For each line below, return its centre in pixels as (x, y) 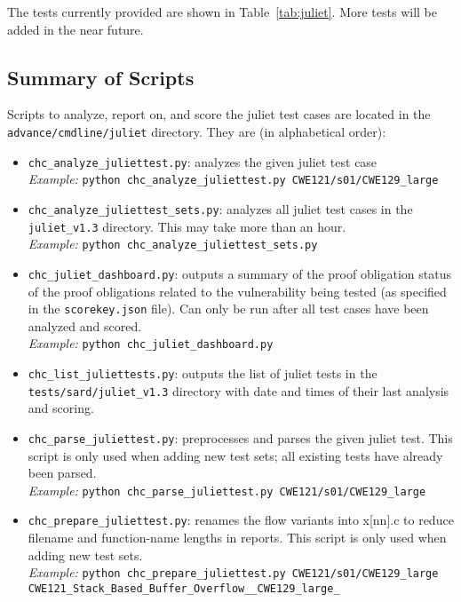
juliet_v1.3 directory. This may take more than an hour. (187, 226)
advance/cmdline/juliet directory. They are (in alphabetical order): (197, 131)
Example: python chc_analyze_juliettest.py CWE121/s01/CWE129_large (233, 179)
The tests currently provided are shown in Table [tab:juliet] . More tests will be (222, 12)
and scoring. (61, 408)
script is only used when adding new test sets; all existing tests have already (235, 455)
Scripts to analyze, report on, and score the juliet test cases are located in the (219, 114)
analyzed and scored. (85, 325)
